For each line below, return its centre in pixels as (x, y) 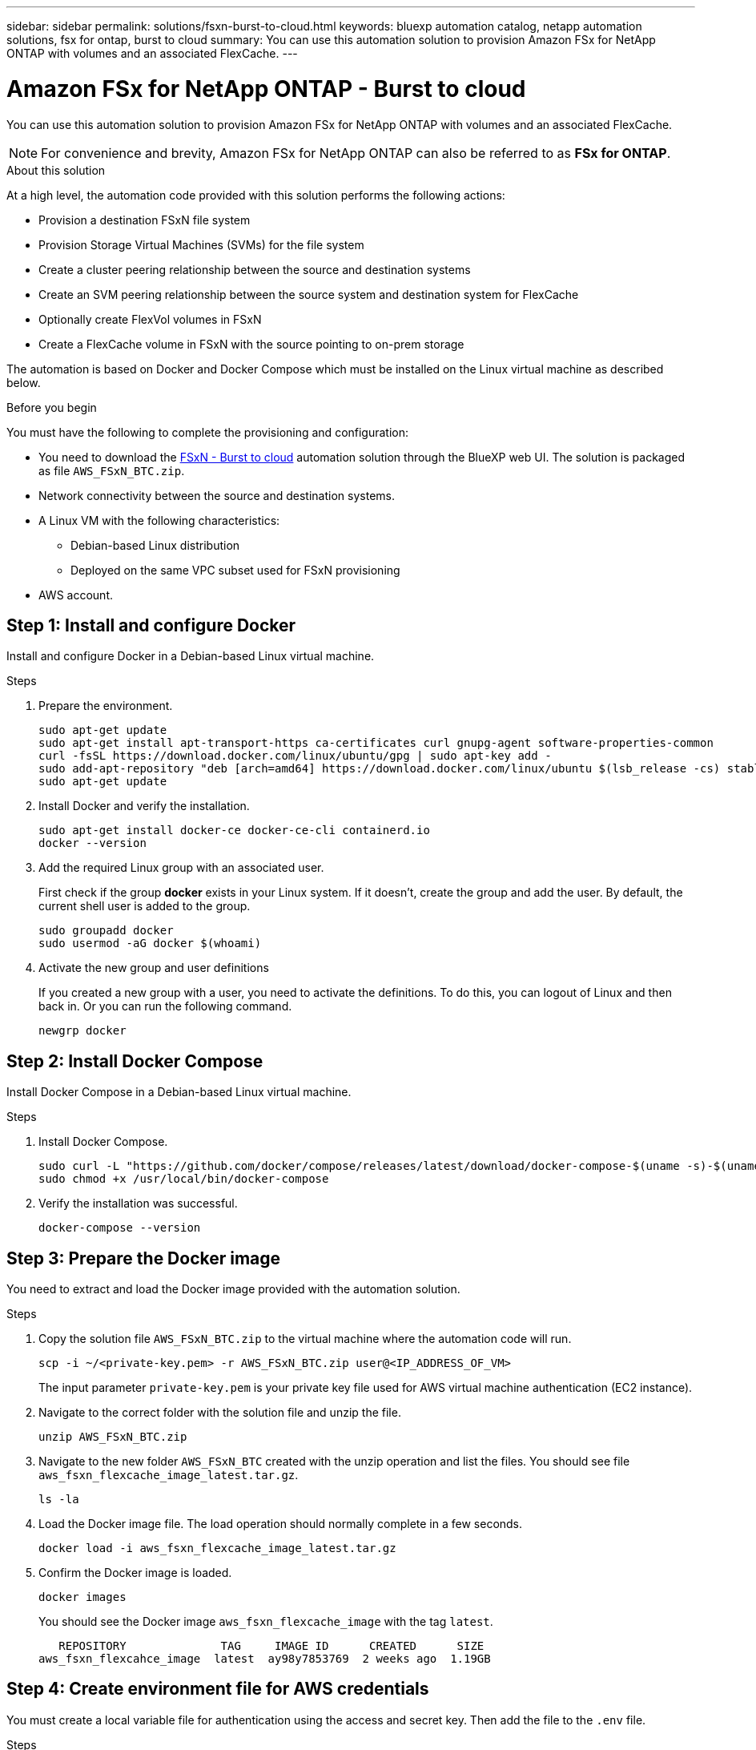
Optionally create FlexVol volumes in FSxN (150, 319)
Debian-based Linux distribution (155, 545)
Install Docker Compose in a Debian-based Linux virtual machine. (179, 1092)
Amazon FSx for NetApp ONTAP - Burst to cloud (266, 89)
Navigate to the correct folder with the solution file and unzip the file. (220, 1413)
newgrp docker (82, 1031)
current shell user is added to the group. (145, 906)
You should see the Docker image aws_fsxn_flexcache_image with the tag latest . (266, 1622)
